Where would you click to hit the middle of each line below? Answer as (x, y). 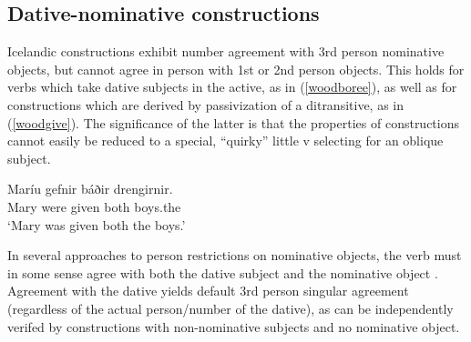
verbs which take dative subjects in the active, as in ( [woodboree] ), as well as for (232, 87)
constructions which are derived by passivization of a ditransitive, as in (206, 104)
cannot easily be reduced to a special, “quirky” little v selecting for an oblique (225, 141)
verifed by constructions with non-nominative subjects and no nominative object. (234, 326)
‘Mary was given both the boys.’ (97, 224)
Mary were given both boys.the (94, 206)
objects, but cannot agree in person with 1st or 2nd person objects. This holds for (236, 69)
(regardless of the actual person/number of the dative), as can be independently (230, 308)
